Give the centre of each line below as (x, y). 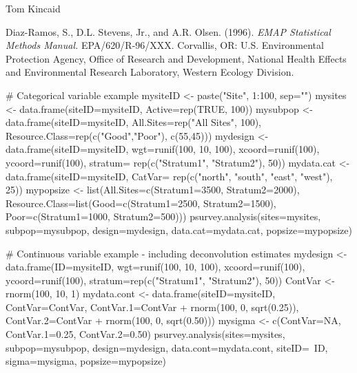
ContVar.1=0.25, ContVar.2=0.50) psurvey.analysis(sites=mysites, (145, 334)
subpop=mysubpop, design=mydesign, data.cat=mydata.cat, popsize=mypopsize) (179, 230)
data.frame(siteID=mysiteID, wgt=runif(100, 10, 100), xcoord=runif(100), (163, 149)
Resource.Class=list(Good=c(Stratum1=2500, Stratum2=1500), (141, 203)
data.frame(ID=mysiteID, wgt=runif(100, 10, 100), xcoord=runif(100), (155, 267)
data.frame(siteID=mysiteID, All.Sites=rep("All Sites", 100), (133, 122)
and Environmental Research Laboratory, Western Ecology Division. (150, 72)
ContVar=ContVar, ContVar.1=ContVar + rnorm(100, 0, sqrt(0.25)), (152, 307)
